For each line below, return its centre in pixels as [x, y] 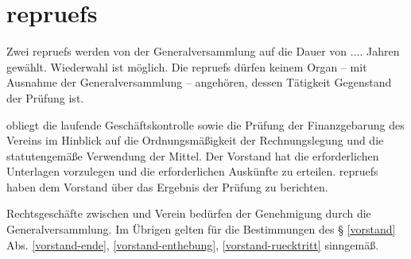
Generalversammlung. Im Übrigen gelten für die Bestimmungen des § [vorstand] [201, 229]
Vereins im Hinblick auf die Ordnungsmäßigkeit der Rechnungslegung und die [195, 140]
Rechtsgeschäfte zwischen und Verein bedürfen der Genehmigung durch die [189, 213]
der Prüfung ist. [45, 97]
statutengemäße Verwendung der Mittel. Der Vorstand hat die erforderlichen [193, 155]
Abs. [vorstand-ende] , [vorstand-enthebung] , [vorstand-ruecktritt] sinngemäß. [193, 244]
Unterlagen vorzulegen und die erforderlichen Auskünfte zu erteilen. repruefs [192, 171]
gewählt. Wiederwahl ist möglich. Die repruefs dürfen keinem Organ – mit [187, 66]
